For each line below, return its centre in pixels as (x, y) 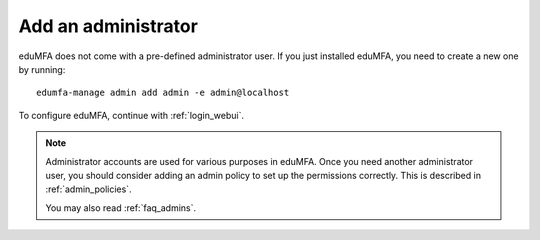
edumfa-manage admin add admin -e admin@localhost (163, 93)
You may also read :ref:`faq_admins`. (121, 207)
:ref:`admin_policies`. (88, 189)
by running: (42, 69)
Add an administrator (108, 26)
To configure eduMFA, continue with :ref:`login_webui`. (131, 115)
